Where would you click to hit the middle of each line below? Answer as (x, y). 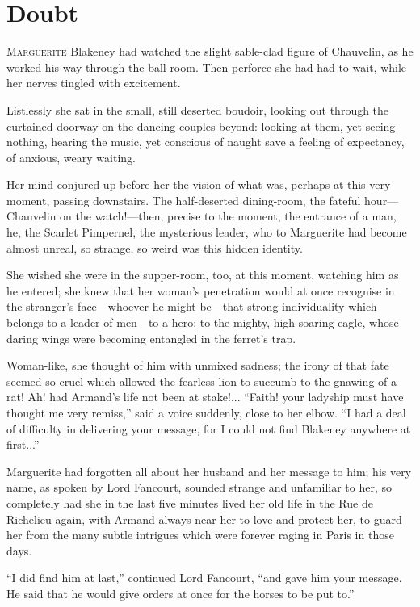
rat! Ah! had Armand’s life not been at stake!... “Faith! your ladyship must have (205, 397)
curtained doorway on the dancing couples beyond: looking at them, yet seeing (201, 126)
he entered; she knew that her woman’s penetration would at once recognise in (201, 290)
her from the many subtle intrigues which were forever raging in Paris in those (200, 535)
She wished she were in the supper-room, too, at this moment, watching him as (203, 275)
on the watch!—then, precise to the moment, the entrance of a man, (228, 216)
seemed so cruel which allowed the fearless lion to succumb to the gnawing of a (202, 381)
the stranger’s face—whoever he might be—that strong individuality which (192, 306)
